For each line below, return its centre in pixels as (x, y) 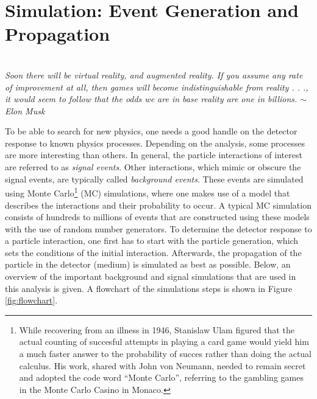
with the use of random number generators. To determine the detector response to (158, 228)
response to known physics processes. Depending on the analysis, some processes (155, 143)
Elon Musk (25, 110)
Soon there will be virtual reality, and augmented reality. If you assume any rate (154, 75)
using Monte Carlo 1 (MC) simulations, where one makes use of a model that (148, 192)
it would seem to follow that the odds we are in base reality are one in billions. (151, 99)
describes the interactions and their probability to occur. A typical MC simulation (158, 205)
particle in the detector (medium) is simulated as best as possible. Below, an (148, 264)
